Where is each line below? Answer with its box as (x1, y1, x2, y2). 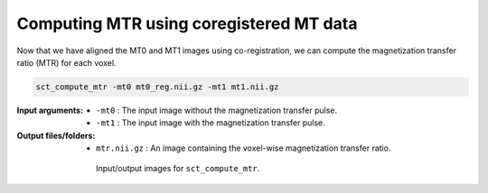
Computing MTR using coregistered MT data (16, 14, 358, 33)
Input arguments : (16, 105, 84, 115)
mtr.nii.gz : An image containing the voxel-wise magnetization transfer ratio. (96, 142, 391, 153)
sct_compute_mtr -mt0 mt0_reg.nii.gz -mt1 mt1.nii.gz (35, 81, 279, 92)
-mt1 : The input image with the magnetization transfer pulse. (96, 117, 325, 128)
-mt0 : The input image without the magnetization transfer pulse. (96, 105, 338, 115)
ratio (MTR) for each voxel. (16, 57, 117, 68)
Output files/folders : (16, 130, 96, 141)
